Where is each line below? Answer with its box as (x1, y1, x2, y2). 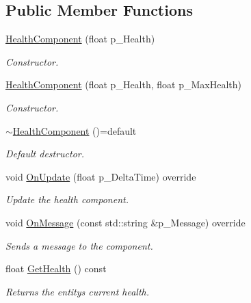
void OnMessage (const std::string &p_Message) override (5, 215, 246, 229)
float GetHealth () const (5, 261, 107, 276)
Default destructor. (5, 146, 85, 161)
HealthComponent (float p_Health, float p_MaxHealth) (5, 77, 241, 92)
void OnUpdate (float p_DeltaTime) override (5, 169, 196, 183)
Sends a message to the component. (5, 238, 153, 252)
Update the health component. (5, 192, 129, 207)
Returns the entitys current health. (5, 284, 150, 298)
